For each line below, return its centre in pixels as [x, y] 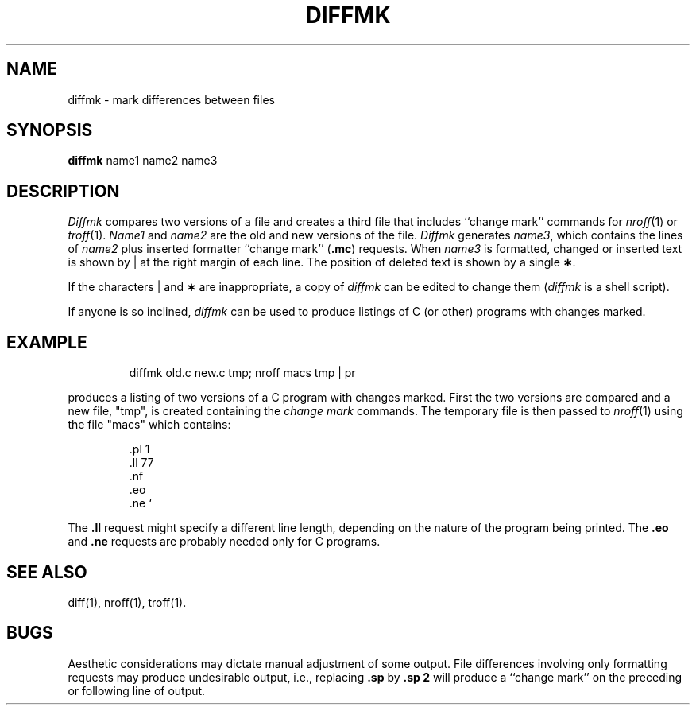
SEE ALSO [47, 572]
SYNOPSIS [50, 130]
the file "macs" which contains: [149, 425]
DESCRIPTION [63, 191]
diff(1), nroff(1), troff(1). [127, 602]
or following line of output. [137, 690]
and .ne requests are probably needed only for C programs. [224, 542]
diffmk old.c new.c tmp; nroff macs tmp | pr [242, 373]
